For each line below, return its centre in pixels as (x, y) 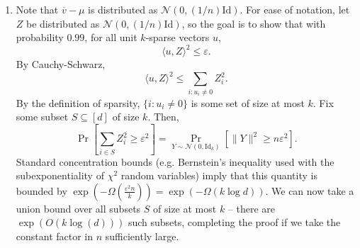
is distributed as (123, 9)
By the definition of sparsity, (78, 102)
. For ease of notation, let (295, 9)
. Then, (163, 117)
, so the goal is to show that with (254, 23)
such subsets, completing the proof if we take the (234, 222)
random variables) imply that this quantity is (219, 175)
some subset (42, 117)
